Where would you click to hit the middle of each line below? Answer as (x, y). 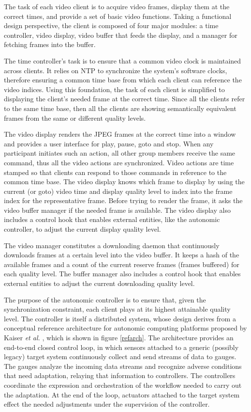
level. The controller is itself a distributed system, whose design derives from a (120, 318)
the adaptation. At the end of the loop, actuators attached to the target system (122, 394)
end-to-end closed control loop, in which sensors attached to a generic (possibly (121, 347)
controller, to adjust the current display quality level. (82, 229)
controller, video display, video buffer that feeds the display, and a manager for (121, 35)
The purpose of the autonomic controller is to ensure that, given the (105, 299)
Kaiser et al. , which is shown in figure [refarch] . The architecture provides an (119, 337)
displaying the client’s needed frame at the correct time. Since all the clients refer (125, 99)
